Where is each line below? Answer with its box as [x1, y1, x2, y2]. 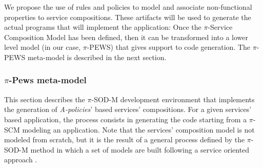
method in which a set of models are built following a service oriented [30, 144, 250, 155]
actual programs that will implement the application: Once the [4, 22, 201, 32]
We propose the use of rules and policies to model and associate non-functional [4, 2, 252, 12]
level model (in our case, [4, 42, 81, 52]
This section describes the [4, 94, 85, 104]
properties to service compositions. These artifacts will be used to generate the [4, 11, 251, 22]
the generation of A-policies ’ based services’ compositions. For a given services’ [4, 104, 252, 115]
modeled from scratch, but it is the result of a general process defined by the [4, 134, 245, 145]
